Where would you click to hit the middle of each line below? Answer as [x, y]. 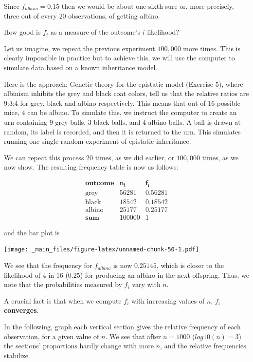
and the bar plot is [32, 232]
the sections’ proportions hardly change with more [79, 346]
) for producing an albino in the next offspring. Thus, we [164, 275]
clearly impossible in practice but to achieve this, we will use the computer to [119, 58]
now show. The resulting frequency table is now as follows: [91, 167]
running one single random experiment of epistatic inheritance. [98, 141]
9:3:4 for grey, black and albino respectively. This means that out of [105, 103]
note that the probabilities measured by [63, 284]
